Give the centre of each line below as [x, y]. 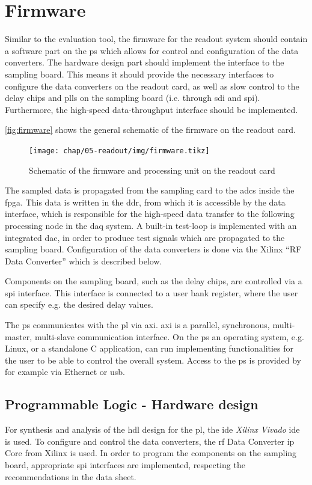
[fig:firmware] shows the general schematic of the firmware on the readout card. [150, 130]
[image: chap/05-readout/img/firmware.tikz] [119, 151]
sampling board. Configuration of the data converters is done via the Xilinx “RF [153, 249]
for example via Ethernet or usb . [65, 372]
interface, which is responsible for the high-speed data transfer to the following [150, 214]
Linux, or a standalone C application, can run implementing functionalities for [149, 348]
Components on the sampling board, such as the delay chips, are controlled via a [154, 281]
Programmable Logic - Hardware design [132, 404]
